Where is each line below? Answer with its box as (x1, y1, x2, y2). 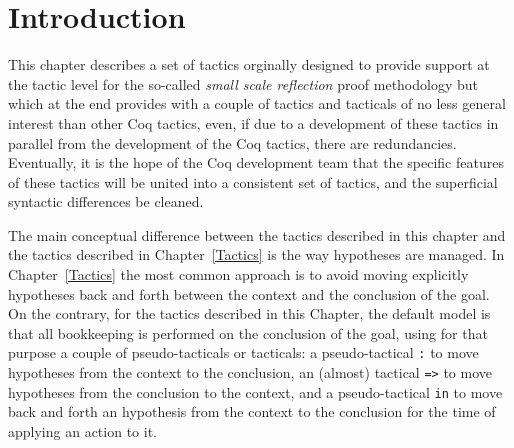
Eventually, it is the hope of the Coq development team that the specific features (8, 152, 504, 173)
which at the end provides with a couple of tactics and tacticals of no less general (8, 93, 506, 114)
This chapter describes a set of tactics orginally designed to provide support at (8, 54, 490, 75)
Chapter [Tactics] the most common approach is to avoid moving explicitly (8, 264, 469, 285)
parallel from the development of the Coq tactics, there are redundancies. (8, 132, 457, 153)
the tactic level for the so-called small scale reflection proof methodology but (8, 73, 478, 94)
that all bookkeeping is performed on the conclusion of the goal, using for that (8, 322, 488, 343)
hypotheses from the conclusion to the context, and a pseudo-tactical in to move (8, 381, 503, 402)
